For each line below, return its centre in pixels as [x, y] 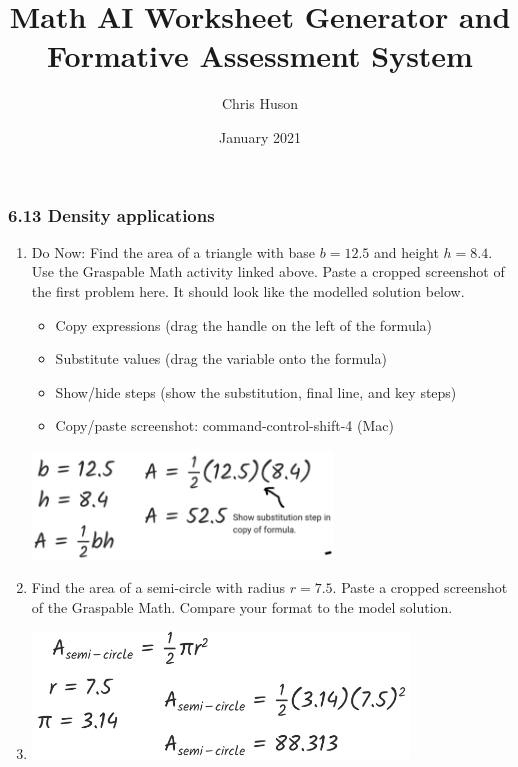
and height [406, 251]
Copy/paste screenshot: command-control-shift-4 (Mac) [224, 425]
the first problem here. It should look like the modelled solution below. [248, 290]
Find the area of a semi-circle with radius [158, 587]
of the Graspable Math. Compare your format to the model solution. [242, 606]
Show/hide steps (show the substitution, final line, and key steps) [256, 391]
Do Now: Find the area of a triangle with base [173, 251]
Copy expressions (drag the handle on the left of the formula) [244, 324]
